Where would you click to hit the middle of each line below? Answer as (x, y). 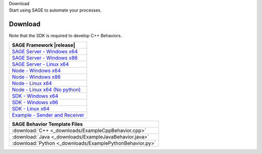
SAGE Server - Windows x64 (45, 51)
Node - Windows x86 (36, 77)
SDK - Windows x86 (35, 102)
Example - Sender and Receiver (48, 115)
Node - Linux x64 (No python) (46, 90)
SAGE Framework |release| (43, 45)
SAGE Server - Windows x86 (45, 58)
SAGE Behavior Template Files (47, 124)
